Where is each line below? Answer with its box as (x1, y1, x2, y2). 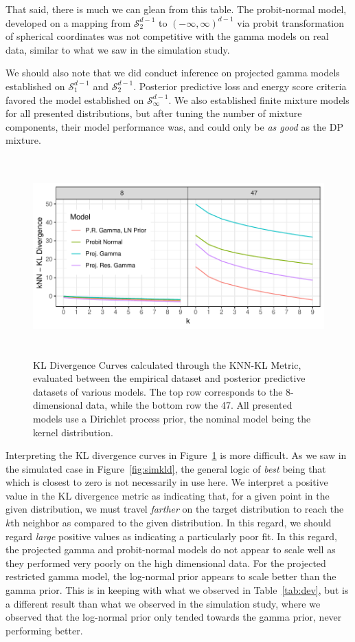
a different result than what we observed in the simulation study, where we (5, 596, 321, 610)
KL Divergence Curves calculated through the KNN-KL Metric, (33, 357, 301, 372)
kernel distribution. (33, 425, 113, 439)
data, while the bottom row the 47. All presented (86, 398, 293, 412)
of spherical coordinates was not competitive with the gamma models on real (5, 29, 329, 43)
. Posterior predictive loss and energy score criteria (133, 78, 347, 93)
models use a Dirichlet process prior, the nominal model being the (33, 411, 311, 425)
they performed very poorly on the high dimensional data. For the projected (5, 555, 326, 570)
